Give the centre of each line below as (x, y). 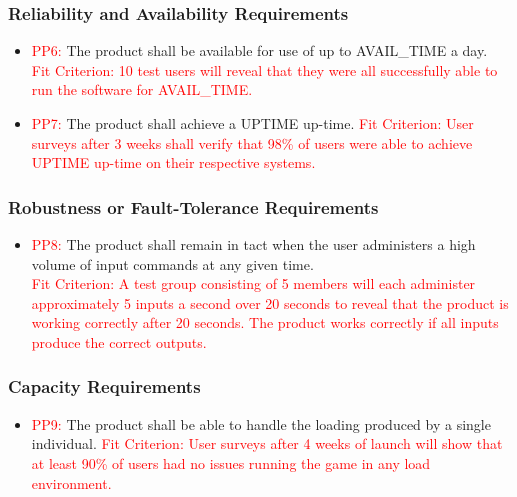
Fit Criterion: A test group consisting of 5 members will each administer (253, 283)
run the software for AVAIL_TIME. (142, 89)
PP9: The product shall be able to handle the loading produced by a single (261, 423)
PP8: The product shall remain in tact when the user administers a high (253, 244)
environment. (71, 482)
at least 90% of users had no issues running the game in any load (231, 462)
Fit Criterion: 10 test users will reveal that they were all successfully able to (264, 69)
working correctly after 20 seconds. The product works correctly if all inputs (265, 322)
